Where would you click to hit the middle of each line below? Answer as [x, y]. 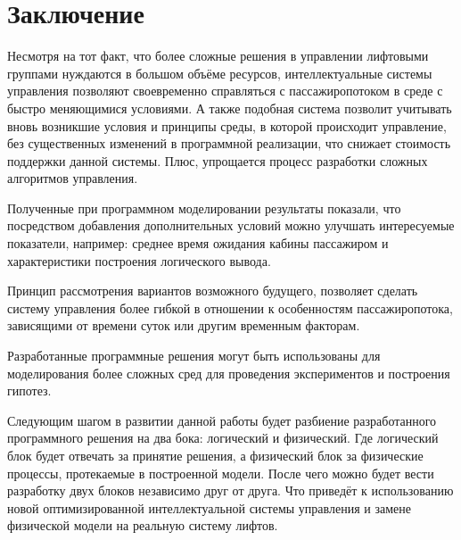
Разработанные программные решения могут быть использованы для [194, 356]
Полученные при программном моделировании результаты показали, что [204, 208]
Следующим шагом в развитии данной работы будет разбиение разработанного [222, 420]
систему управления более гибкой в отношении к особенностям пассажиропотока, [230, 307]
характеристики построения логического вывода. [139, 260]
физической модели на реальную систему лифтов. [143, 525]
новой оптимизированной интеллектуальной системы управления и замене [209, 507]
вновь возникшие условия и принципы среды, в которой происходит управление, [227, 125]
